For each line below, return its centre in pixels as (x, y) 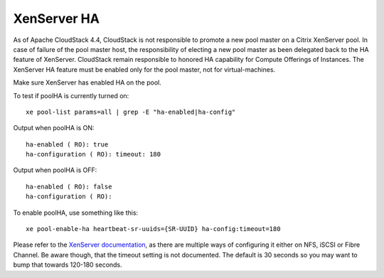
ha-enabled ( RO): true (67, 144)
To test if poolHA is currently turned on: (71, 95)
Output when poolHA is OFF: (55, 170)
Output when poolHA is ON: (54, 128)
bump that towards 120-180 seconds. (68, 265)
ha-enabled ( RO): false (69, 186)
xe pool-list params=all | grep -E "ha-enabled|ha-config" (131, 112)
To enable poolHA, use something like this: (76, 213)
